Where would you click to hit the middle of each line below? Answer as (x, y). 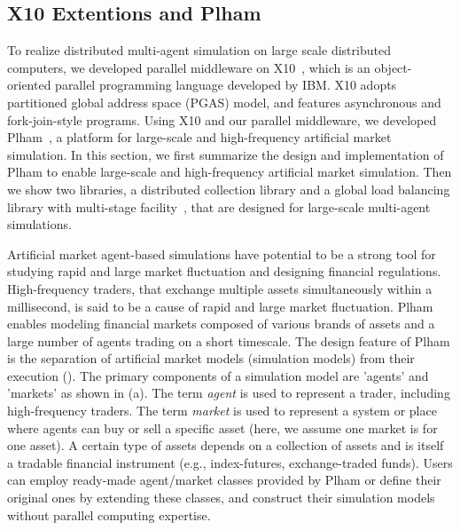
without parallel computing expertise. (109, 514)
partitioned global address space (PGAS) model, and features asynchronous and (224, 102)
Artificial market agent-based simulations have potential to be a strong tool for (222, 253)
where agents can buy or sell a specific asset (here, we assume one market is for (222, 427)
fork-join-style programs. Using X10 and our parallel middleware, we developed (222, 119)
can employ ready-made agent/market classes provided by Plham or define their (224, 480)
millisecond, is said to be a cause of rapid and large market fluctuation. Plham (220, 306)
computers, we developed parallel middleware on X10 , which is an (189, 67)
